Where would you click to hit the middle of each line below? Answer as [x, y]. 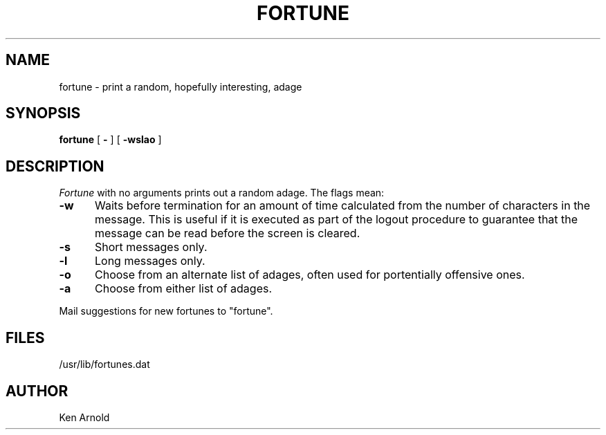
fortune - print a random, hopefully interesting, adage [181, 86]
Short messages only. [151, 247]
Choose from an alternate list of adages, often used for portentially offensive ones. [310, 275]
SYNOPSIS [43, 113]
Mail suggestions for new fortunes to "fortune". [166, 311]
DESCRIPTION [55, 166]
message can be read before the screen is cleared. [227, 233]
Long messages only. [150, 261]
